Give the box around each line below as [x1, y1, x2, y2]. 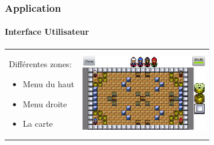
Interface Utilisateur [5, 25, 89, 38]
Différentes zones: [9, 58, 72, 70]
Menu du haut [22, 77, 74, 90]
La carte [22, 117, 53, 130]
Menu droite [22, 97, 67, 110]
